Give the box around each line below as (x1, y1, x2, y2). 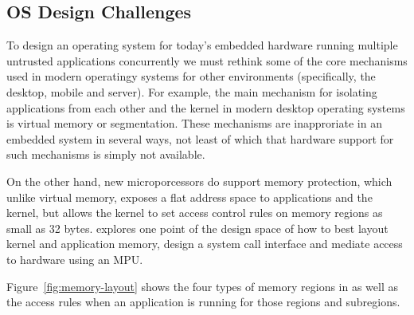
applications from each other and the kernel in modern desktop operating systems (6, 99, 405, 116)
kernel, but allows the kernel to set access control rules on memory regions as (6, 204, 383, 221)
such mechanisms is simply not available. (6, 146, 205, 163)
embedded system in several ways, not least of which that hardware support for (6, 130, 394, 147)
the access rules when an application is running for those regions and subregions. (6, 293, 400, 310)
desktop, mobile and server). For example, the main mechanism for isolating (6, 83, 377, 100)
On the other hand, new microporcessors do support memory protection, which (6, 172, 393, 189)
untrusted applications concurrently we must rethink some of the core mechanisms (6, 52, 408, 69)
